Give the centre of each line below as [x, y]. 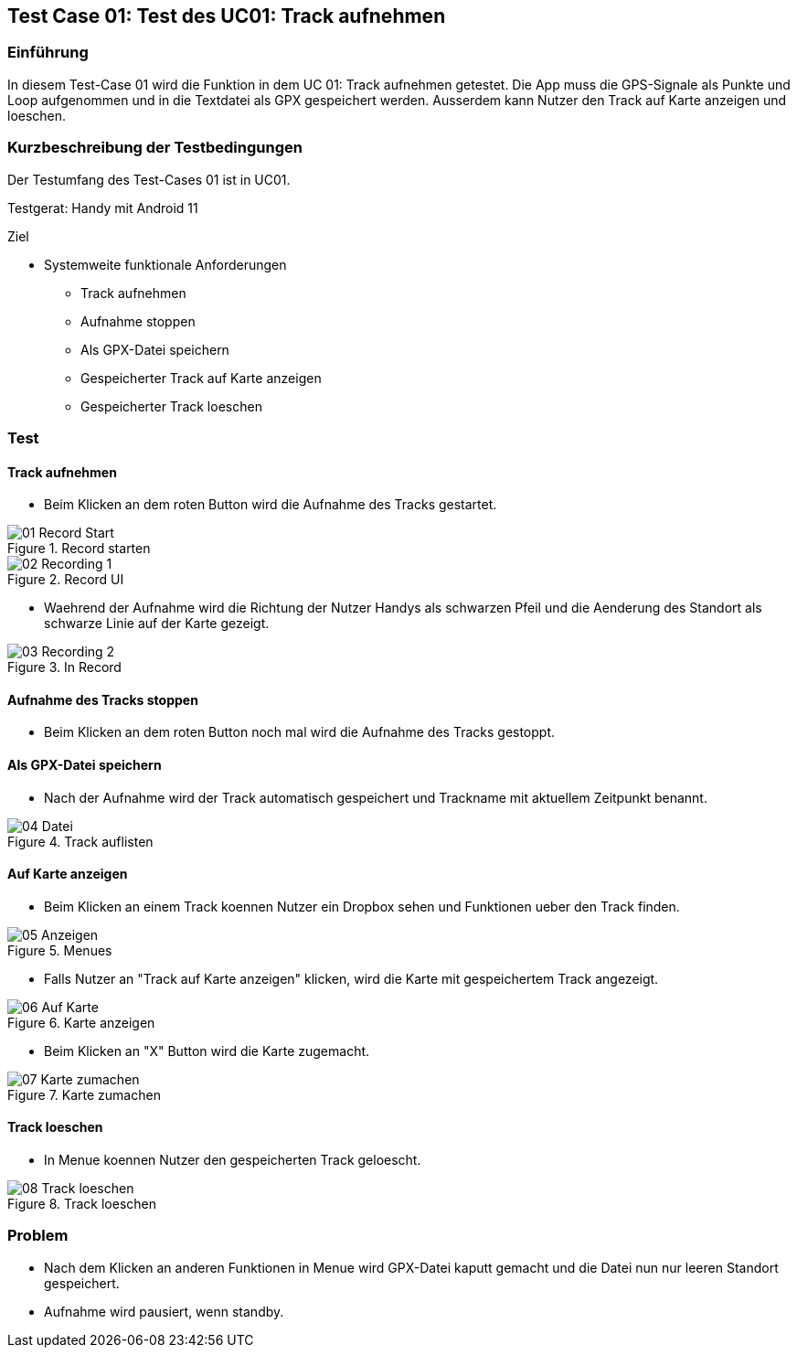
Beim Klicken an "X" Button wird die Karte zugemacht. [207, 1051]
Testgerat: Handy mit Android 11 [103, 208]
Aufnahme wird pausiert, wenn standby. [164, 1311]
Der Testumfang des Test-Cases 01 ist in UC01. [149, 179]
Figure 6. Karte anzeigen [81, 1022]
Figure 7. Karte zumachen [84, 1094]
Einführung [48, 53]
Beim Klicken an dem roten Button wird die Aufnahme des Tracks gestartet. [271, 505]
